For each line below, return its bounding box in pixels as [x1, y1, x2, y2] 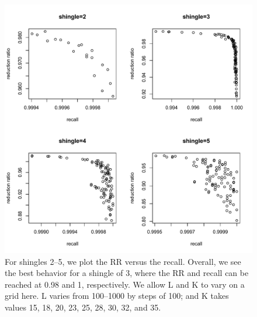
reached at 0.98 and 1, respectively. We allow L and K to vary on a [5, 278, 245, 290]
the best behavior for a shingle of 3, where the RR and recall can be [5, 267, 249, 279]
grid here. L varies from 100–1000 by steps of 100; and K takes [5, 289, 229, 302]
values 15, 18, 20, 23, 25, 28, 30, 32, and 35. [5, 301, 161, 313]
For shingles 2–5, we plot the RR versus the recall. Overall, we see [5, 255, 241, 267]
